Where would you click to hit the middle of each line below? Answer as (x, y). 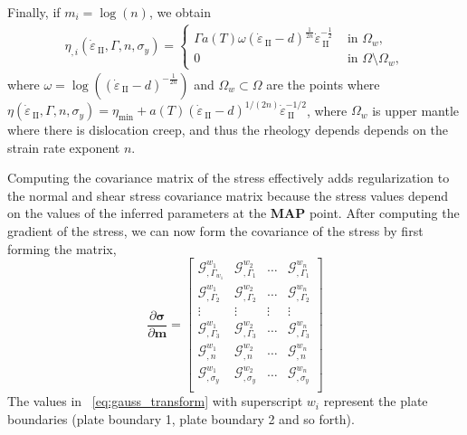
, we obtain (180, 12)
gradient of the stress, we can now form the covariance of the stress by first (215, 231)
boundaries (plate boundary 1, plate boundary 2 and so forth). (181, 418)
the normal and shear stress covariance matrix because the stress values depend (228, 195)
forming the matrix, (62, 248)
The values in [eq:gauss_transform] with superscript (155, 401)
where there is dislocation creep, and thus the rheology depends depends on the (228, 130)
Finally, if (34, 12)
